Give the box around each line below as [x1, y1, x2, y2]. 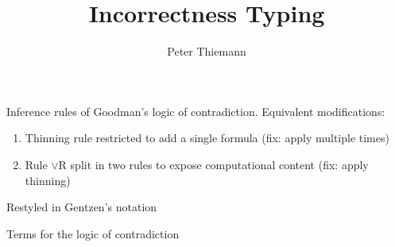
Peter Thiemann [167, 43, 246, 60]
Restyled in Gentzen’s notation [6, 199, 157, 215]
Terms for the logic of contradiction [6, 225, 180, 241]
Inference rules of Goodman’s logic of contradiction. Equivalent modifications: [6, 102, 385, 119]
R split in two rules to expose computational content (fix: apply [58, 156, 369, 172]
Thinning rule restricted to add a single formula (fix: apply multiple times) [25, 129, 389, 146]
